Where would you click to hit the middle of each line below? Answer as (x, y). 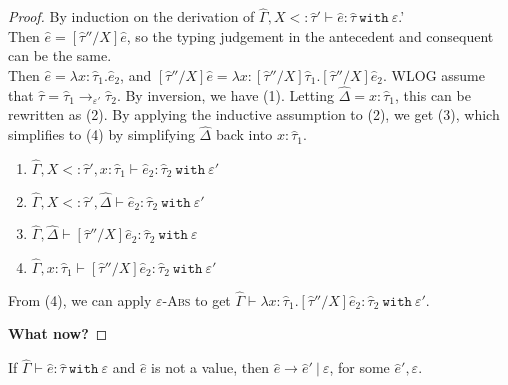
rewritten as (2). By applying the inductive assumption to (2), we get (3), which (254, 114)
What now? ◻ (58, 333)
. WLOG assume (434, 75)
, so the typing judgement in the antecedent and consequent (310, 35)
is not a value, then (210, 367)
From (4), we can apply (80, 299)
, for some (359, 367)
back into (244, 134)
